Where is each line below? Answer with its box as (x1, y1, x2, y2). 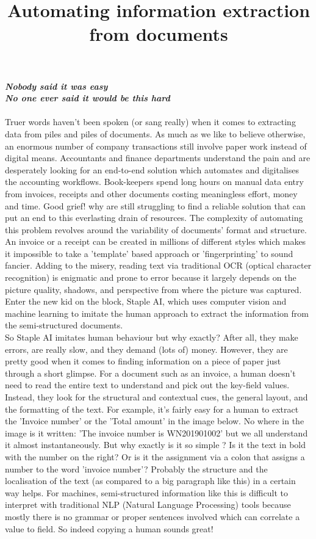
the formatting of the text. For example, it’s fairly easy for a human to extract (5, 402, 299, 415)
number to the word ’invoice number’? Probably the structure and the (5, 462, 268, 475)
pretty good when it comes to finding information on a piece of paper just (5, 355, 281, 367)
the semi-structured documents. (5, 319, 123, 331)
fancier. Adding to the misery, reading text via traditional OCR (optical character (5, 259, 312, 272)
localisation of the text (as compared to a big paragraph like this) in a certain (5, 474, 296, 487)
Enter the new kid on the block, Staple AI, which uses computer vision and (5, 295, 287, 308)
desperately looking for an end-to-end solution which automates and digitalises (5, 163, 299, 176)
